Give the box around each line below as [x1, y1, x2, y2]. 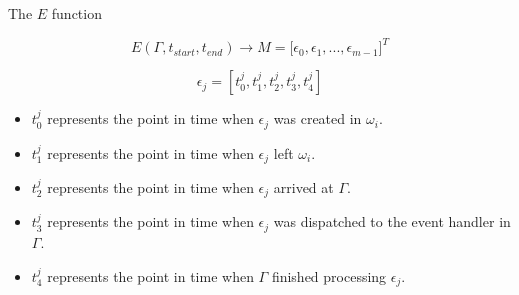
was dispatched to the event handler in [273, 211, 511, 232]
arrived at [273, 177, 334, 197]
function [51, 3, 102, 23]
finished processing [271, 265, 387, 286]
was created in [273, 108, 362, 129]
